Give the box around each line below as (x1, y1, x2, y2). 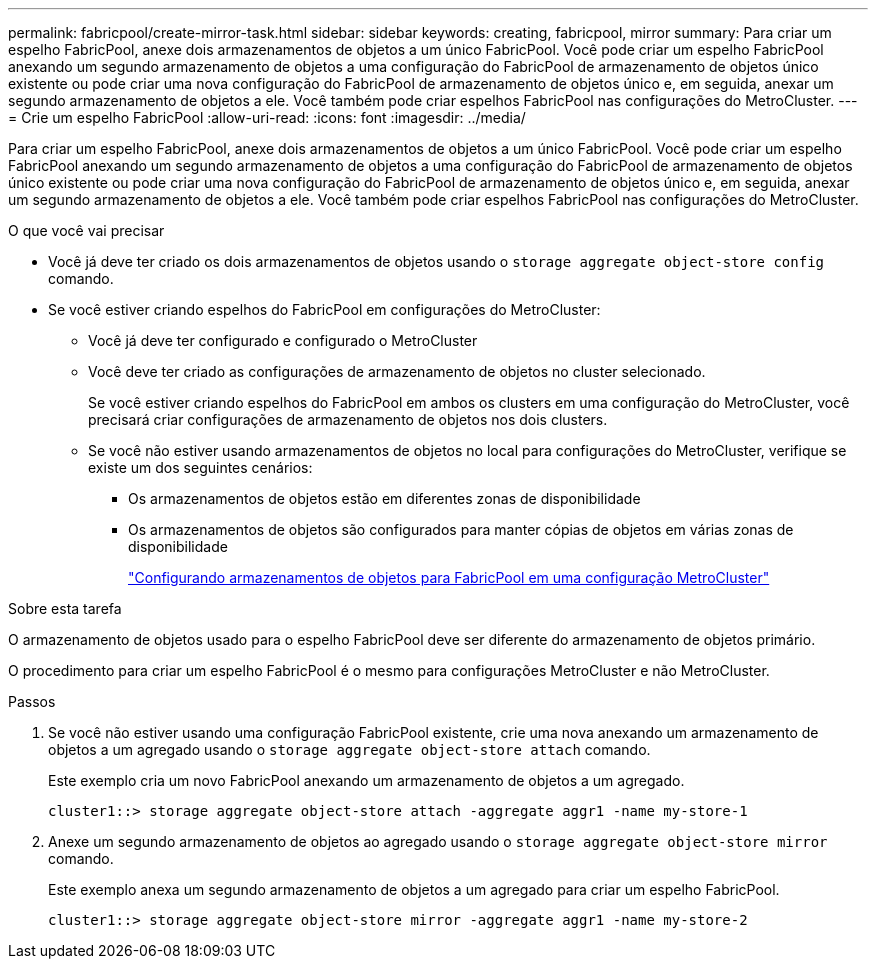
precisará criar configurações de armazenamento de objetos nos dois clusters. (88, 411, 608, 428)
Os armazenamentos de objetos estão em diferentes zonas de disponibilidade (128, 490, 641, 507)
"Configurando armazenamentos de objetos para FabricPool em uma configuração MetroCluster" (128, 569, 770, 586)
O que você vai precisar (8, 222, 165, 239)
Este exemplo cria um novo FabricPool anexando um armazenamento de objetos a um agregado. (48, 772, 685, 789)
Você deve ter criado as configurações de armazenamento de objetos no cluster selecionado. (88, 363, 706, 380)
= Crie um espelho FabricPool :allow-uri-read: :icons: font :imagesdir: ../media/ (8, 109, 526, 126)
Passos (8, 693, 56, 710)
